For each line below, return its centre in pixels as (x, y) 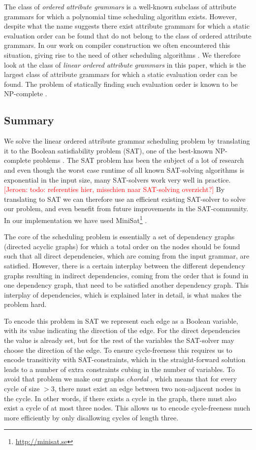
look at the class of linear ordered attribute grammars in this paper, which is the (125, 64)
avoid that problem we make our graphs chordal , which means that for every (121, 379)
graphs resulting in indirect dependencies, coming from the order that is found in (126, 275)
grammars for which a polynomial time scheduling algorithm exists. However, (120, 16)
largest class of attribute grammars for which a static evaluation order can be (121, 74)
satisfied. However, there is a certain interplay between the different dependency (125, 265)
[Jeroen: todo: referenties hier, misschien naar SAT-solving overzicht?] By (114, 189)
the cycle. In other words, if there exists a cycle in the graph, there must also (120, 398)
